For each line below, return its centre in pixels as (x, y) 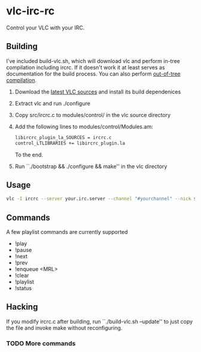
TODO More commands (41, 343)
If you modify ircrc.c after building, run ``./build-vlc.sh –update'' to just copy (100, 321)
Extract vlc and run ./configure (53, 103)
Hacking (22, 307)
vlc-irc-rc (31, 11)
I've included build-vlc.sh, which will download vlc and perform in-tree (93, 61)
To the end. (29, 155)
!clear (22, 275)
